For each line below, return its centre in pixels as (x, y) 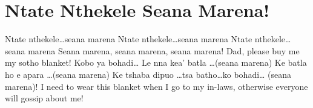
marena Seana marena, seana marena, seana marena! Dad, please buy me (164, 50)
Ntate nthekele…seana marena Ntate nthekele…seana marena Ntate (129, 39)
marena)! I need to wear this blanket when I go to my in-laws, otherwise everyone (156, 86)
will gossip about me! (44, 98)
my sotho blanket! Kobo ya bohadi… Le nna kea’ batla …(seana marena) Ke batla (156, 62)
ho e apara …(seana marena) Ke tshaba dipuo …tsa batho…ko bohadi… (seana (148, 74)
